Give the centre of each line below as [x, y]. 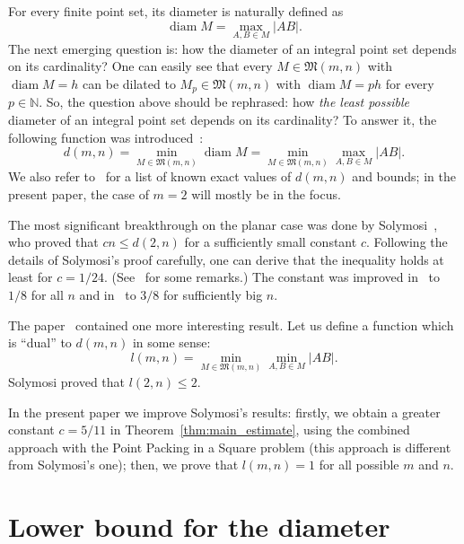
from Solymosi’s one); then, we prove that [123, 465]
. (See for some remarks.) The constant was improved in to [272, 277]
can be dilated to [129, 83]
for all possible [359, 465]
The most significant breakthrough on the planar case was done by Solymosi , [223, 224]
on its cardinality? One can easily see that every [140, 66]
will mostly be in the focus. [266, 194]
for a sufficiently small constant [271, 242]
